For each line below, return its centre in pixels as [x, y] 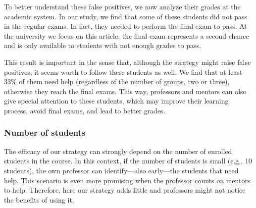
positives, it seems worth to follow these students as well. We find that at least [123, 72]
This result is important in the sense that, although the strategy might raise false [128, 62]
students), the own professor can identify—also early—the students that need [121, 170]
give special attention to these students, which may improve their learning [116, 101]
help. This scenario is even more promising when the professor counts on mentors [127, 180]
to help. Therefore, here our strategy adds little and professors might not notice [125, 190]
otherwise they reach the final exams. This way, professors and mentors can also [125, 91]
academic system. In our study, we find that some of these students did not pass [126, 16]
